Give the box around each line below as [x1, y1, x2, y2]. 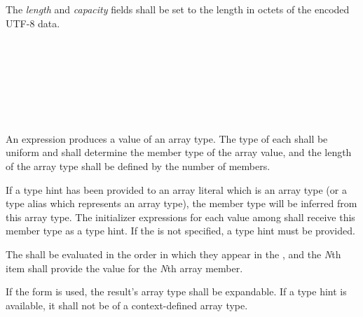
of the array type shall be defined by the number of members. [6, 158, 270, 173]
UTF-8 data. [6, 15, 60, 30]
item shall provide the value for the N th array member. [6, 260, 243, 275]
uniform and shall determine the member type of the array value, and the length [6, 145, 352, 160]
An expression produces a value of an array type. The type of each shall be [6, 131, 328, 146]
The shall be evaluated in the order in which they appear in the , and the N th [6, 246, 341, 261]
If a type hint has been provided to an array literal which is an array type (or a [6, 182, 347, 197]
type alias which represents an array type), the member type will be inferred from [6, 196, 357, 211]
